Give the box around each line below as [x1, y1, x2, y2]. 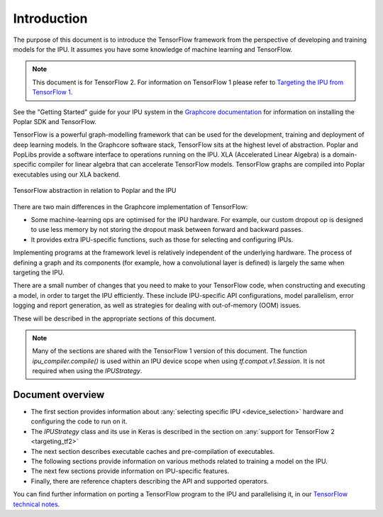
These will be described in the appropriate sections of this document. [13, 314, 216, 323]
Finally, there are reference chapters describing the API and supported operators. [30, 477, 269, 485]
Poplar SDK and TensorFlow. [13, 117, 97, 126]
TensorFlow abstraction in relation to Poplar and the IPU [13, 187, 177, 195]
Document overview [13, 389, 105, 401]
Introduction [13, 11, 88, 26]
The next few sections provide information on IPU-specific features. [30, 467, 230, 475]
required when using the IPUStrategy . [32, 367, 143, 375]
